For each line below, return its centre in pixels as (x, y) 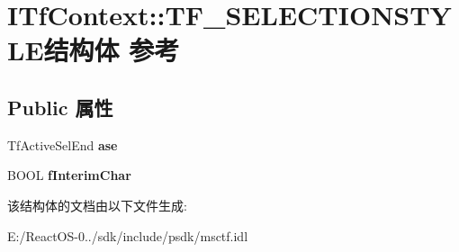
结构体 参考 (112, 50)
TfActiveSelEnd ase (63, 144)
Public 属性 (60, 107)
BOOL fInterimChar (69, 175)
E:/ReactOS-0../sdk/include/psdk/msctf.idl (128, 235)
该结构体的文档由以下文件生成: (97, 205)
